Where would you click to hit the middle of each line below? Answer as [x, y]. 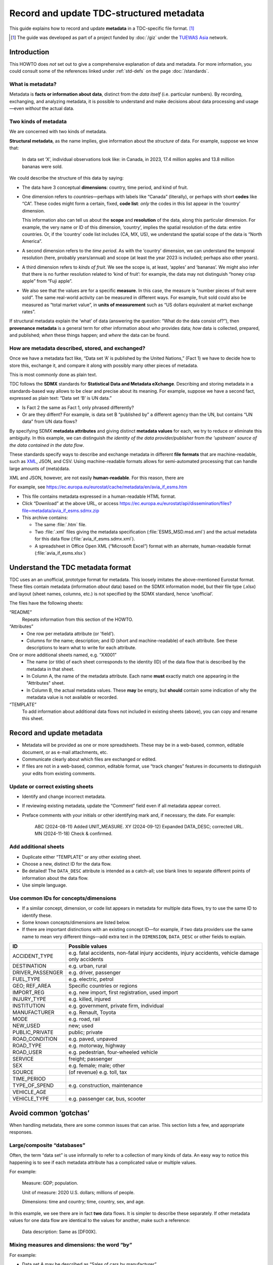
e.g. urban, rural [88, 966]
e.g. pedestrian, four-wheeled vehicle [113, 1052]
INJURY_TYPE [29, 999]
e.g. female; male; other [97, 1066]
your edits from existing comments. [59, 773]
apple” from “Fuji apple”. [47, 281]
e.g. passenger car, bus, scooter [107, 1099]
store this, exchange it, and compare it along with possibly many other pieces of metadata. [104, 365]
